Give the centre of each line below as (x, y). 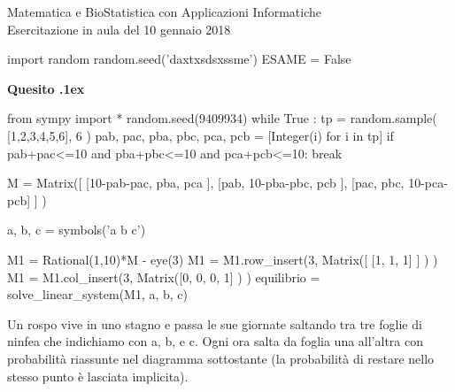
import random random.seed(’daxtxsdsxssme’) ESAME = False (179, 59)
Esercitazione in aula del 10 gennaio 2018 (119, 29)
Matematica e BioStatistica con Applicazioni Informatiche (164, 12)
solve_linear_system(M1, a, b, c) (98, 294)
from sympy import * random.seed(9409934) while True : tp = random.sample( (222, 118)
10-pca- (428, 183)
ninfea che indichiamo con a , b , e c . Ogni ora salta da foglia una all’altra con (215, 341)
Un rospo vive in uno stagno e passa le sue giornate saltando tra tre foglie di (215, 323)
